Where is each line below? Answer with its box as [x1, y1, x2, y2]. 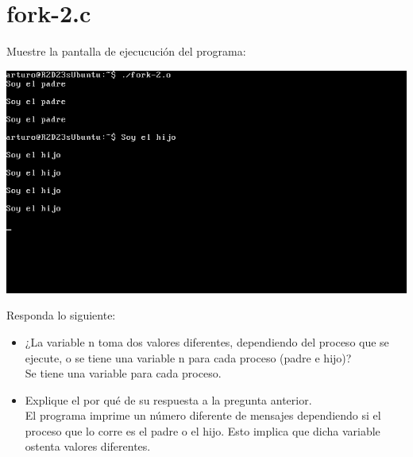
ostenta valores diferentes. [25, 438, 151, 455]
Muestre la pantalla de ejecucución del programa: [6, 43, 246, 60]
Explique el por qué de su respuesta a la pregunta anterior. [25, 391, 312, 408]
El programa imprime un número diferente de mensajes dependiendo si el [25, 407, 381, 424]
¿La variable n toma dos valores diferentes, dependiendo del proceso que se [25, 333, 389, 350]
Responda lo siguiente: [6, 307, 116, 323]
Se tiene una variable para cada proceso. [25, 365, 222, 381]
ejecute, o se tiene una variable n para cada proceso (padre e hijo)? [25, 349, 352, 366]
